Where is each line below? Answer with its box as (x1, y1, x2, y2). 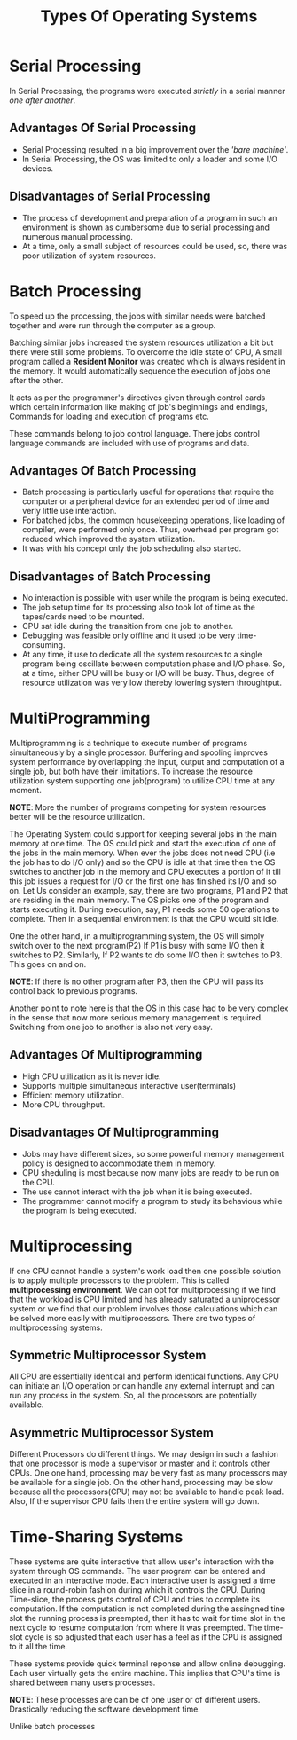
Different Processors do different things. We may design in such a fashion (9, 1449, 279, 1460)
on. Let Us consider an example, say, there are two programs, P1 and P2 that (9, 886, 289, 896)
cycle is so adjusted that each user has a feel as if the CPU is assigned (24, 1632, 283, 1642)
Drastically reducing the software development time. (9, 1704, 201, 1714)
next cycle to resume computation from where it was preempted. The (9, 1622, 262, 1634)
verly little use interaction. (21, 506, 117, 516)
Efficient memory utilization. (21, 1090, 125, 1100)
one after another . (9, 95, 76, 106)
